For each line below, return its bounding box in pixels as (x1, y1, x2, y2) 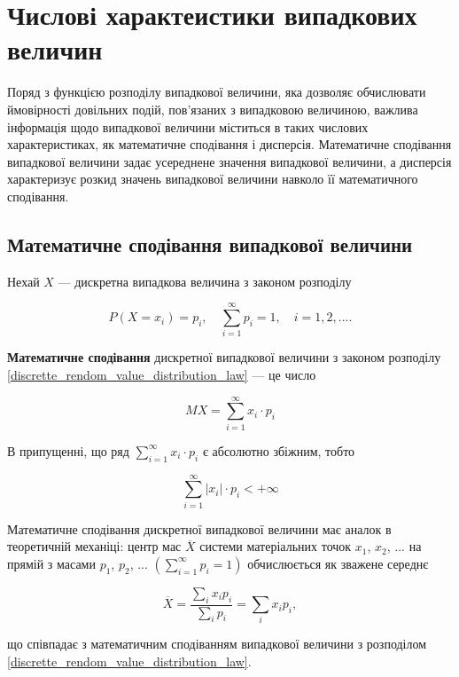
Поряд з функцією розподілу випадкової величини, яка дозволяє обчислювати (7, 83, 426, 101)
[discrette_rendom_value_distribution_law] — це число (7, 365, 316, 383)
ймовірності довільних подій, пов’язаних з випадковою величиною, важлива (7, 99, 418, 118)
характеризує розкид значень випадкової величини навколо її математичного (7, 169, 418, 188)
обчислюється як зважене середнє (247, 554, 429, 572)
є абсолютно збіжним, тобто (202, 441, 355, 460)
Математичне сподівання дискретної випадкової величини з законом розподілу (7, 348, 441, 366)
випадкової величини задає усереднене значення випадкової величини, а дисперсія (7, 152, 452, 170)
